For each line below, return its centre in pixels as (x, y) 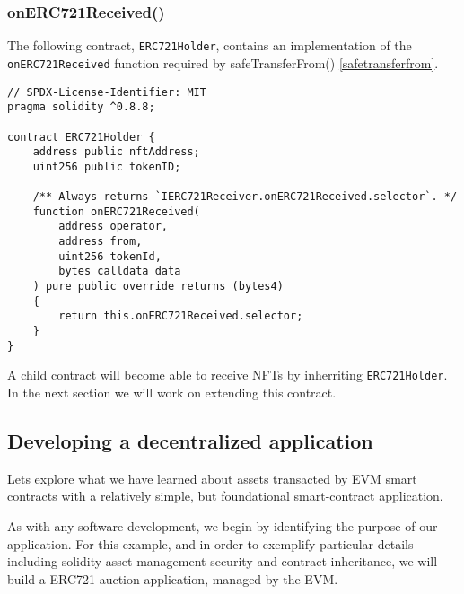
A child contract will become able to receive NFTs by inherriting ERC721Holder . (228, 375)
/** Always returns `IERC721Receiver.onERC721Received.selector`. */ (245, 197)
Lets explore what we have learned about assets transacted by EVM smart (212, 478)
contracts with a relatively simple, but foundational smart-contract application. (225, 496)
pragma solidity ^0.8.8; (81, 107)
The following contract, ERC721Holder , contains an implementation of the (210, 45)
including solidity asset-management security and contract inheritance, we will (223, 561)
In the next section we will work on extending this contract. (172, 392)
